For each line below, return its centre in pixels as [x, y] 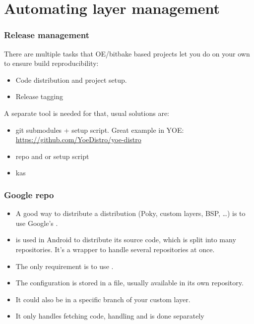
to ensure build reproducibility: [51, 63]
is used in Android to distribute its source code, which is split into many [126, 240]
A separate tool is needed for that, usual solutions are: [87, 113]
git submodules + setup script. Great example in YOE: [100, 130]
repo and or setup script [52, 156]
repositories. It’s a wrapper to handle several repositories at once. [115, 249]
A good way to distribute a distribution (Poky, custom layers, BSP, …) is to [130, 213]
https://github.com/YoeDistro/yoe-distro [78, 139]
